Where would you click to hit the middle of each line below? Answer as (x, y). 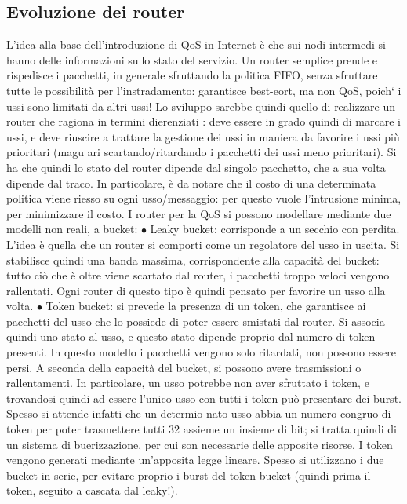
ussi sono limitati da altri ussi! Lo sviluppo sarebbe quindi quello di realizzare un (201, 106)
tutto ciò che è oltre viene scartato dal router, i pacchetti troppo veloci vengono (198, 275)
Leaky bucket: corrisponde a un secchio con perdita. (275, 229)
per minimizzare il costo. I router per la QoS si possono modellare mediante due (199, 213)
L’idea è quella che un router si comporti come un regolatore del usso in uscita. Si (203, 244)
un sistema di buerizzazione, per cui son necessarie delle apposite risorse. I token (200, 444)
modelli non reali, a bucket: (72, 229)
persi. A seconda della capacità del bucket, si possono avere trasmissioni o (184, 367)
